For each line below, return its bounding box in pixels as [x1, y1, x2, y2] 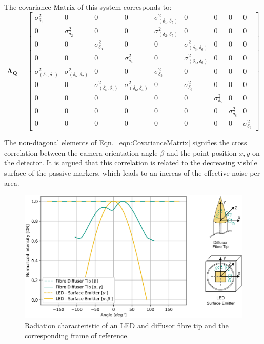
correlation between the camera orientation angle [4, 147, 158, 158]
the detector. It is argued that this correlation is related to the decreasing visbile [4, 157, 257, 168]
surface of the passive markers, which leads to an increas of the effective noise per [4, 167, 260, 178]
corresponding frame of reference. [25, 330, 129, 340]
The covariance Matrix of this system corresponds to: [4, 2, 172, 12]
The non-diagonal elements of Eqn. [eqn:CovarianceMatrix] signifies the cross [4, 137, 247, 148]
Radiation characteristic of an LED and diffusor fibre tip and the [25, 320, 229, 331]
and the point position [166, 147, 237, 158]
